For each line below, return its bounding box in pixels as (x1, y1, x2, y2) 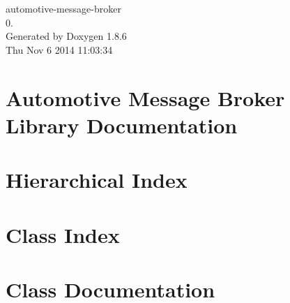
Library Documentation (6, 110, 238, 139)
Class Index (6, 220, 120, 249)
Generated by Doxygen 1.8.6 (6, 29, 127, 43)
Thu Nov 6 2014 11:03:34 (6, 42, 113, 57)
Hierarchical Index (6, 165, 188, 194)
